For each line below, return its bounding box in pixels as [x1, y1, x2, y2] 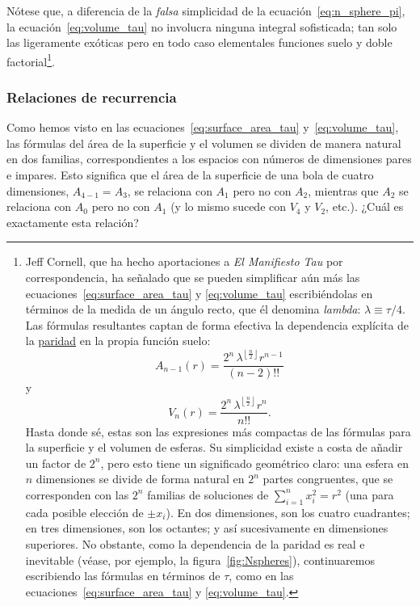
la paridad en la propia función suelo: [25, 332, 211, 349]
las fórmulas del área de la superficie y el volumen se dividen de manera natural [6, 134, 401, 151]
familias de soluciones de [147, 486, 269, 503]
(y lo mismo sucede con [170, 198, 287, 215]
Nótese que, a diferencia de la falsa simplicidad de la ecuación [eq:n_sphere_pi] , [6, 2, 405, 19]
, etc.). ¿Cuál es [325, 198, 404, 215]
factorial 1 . [6, 50, 55, 69]
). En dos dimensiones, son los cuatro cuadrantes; [166, 503, 410, 520]
